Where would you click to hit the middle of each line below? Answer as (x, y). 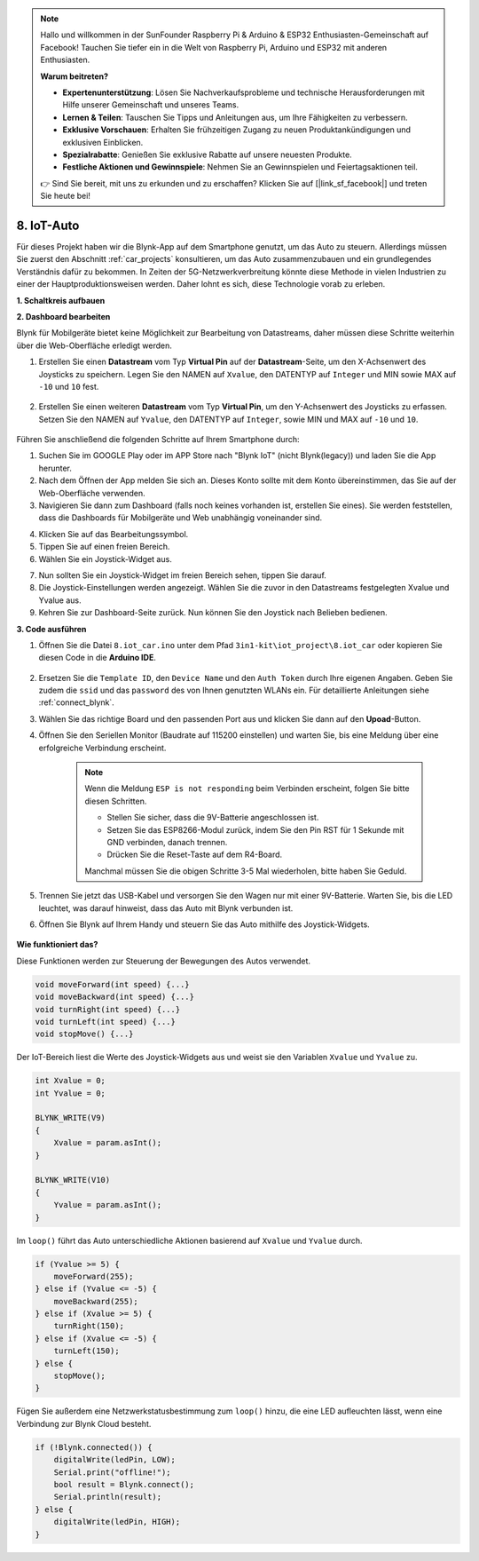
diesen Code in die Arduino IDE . (98, 658)
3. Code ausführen (51, 629)
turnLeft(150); (86, 1351)
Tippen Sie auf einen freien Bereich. (104, 547)
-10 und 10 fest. (69, 386)
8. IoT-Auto (48, 225)
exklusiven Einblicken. (103, 142)
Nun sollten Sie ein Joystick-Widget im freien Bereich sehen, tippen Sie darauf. (183, 575)
